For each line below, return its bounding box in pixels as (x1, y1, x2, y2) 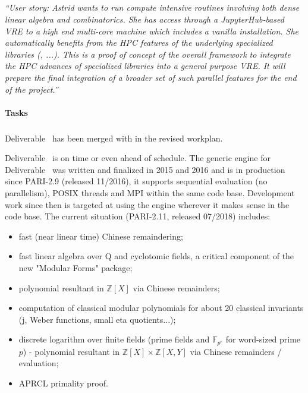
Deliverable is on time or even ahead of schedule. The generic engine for (5, 152, 271, 164)
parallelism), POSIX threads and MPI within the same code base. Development (5, 187, 295, 199)
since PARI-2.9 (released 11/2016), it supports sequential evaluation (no (5, 175, 268, 187)
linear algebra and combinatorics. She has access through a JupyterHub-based (5, 12, 284, 25)
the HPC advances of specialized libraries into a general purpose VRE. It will (5, 59, 285, 72)
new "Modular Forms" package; (18, 262, 133, 274)
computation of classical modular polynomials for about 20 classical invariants (18, 301, 304, 314)
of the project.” (5, 83, 58, 95)
